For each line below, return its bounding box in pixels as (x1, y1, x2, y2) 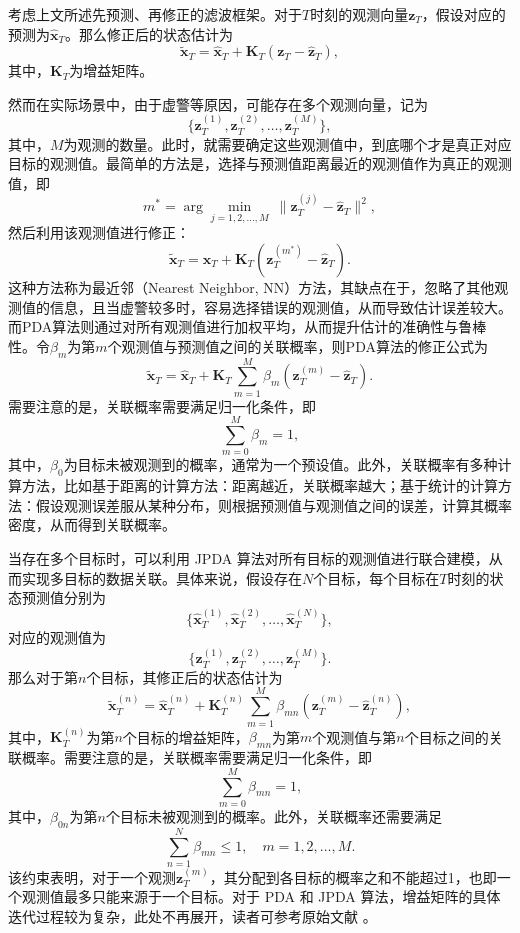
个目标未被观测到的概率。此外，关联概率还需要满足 (105, 805, 442, 826)
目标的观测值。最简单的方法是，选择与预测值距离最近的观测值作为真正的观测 (8, 153, 512, 174)
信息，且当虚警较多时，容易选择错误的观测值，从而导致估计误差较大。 (49, 296, 512, 317)
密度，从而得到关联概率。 (8, 514, 176, 535)
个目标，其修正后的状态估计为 (86, 666, 283, 687)
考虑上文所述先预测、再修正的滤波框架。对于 (8, 4, 302, 24)
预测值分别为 (21, 587, 106, 608)
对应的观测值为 (8, 627, 106, 648)
